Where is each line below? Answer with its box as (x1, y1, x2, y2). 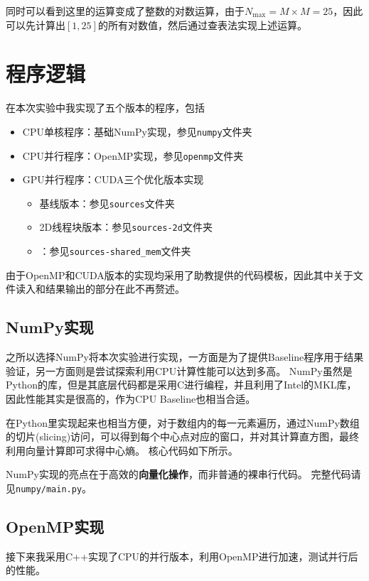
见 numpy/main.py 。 (6, 480, 92, 495)
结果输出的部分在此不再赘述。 (45, 281, 185, 296)
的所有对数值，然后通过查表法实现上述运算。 (97, 17, 307, 32)
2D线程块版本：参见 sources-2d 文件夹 (39, 219, 213, 234)
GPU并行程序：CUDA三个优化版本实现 (22, 172, 204, 187)
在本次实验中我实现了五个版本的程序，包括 (6, 100, 205, 115)
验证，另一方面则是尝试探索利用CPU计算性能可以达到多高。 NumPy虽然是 (6, 363, 353, 378)
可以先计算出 (6, 17, 65, 32)
